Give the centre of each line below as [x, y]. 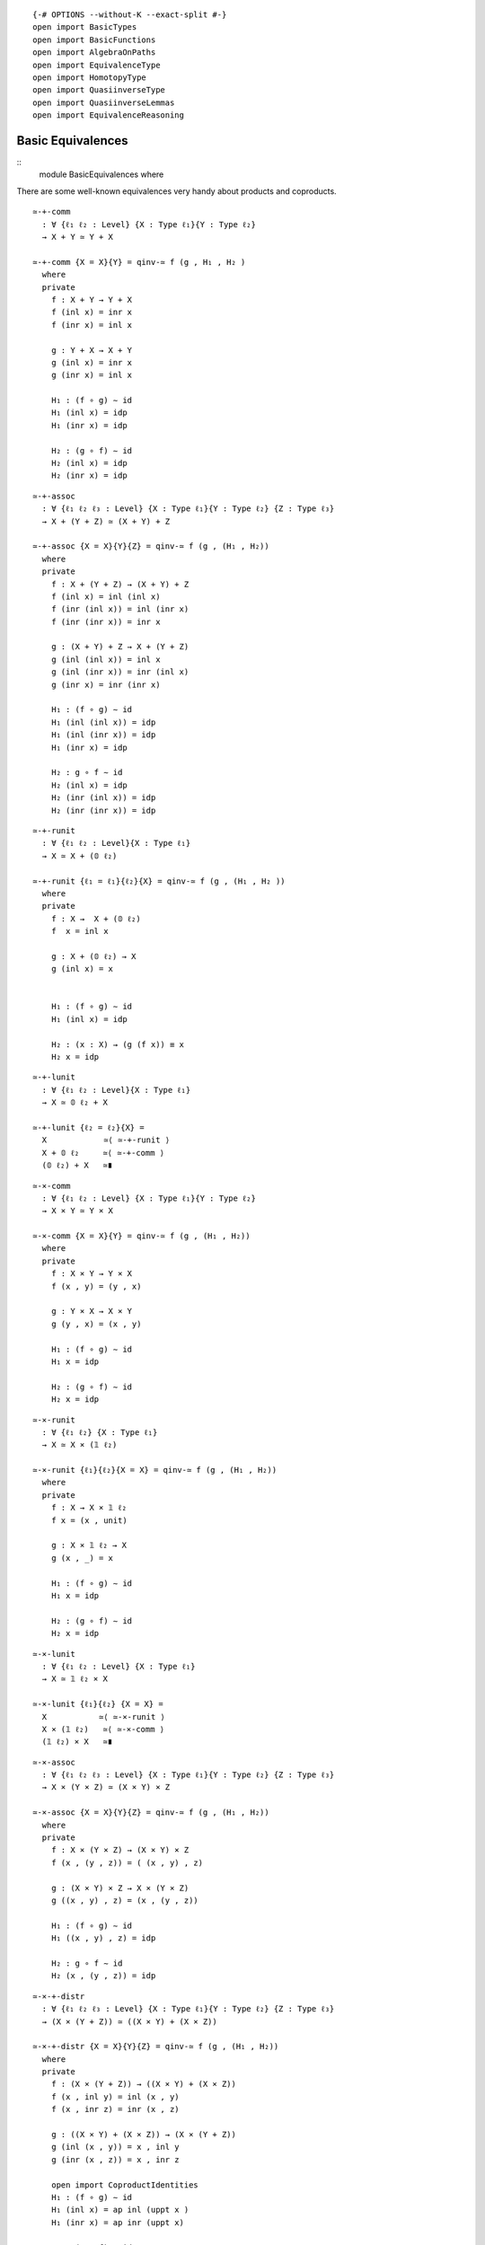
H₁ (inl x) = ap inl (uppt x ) [120, 2210]
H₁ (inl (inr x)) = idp [103, 735]
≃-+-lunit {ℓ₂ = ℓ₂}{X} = [88, 1127]
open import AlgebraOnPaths [94, 53]
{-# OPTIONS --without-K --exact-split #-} [130, 15]
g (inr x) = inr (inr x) [106, 684]
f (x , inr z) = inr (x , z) [115, 2109]
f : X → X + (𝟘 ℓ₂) [96, 919]
